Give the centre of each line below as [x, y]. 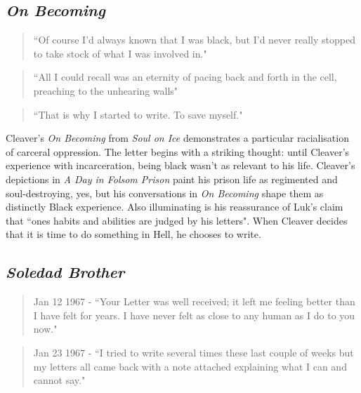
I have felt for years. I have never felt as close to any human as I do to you [194, 315]
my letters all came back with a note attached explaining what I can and [190, 366]
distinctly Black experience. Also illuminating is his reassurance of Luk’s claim [175, 207]
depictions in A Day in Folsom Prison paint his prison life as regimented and [172, 179]
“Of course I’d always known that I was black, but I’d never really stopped [194, 40]
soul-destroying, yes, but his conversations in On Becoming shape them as [165, 193]
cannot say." [59, 380]
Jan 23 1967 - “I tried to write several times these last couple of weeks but [193, 352]
